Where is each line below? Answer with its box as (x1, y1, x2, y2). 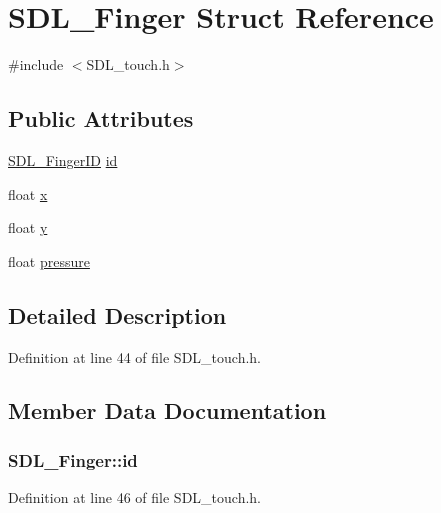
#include (8, 54, 64, 75)
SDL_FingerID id (8, 149, 118, 170)
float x (8, 183, 48, 204)
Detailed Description (8, 299, 227, 330)
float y (8, 217, 48, 238)
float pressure (8, 250, 90, 271)
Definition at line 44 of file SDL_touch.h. (8, 346, 262, 367)
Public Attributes (8, 103, 194, 134)
